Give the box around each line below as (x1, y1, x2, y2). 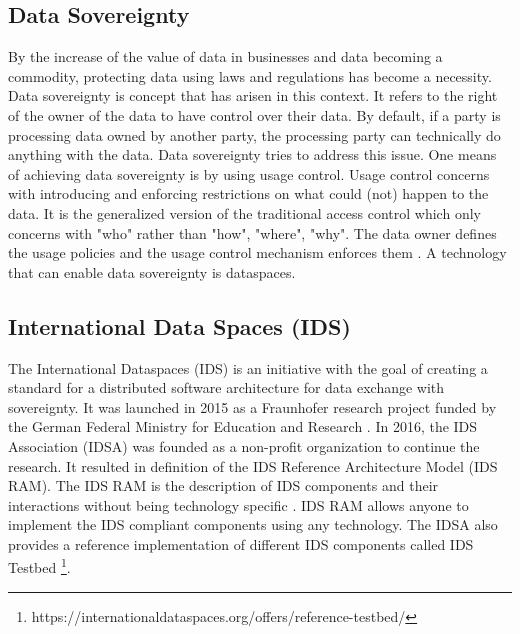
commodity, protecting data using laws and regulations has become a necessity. (8, 65, 492, 86)
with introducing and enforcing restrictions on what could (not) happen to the (8, 183, 489, 204)
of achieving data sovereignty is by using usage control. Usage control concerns (8, 163, 490, 184)
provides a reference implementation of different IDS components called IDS (8, 533, 474, 554)
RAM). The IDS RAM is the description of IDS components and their (8, 475, 439, 496)
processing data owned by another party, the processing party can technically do (8, 124, 501, 145)
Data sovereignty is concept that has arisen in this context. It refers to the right (8, 85, 498, 106)
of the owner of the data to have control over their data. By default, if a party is (8, 104, 501, 125)
